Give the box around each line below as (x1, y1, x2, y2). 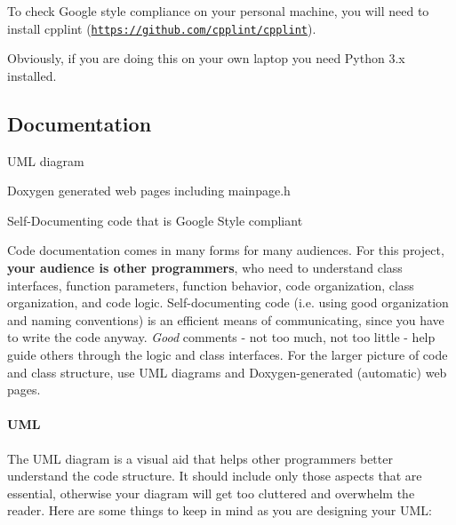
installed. (7, 66, 57, 84)
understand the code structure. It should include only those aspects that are (7, 466, 422, 485)
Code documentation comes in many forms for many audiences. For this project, (7, 241, 444, 259)
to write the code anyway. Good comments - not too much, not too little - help (7, 328, 436, 346)
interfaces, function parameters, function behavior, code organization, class (7, 275, 414, 294)
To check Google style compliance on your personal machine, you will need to (7, 2, 429, 20)
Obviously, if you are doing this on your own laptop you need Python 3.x (7, 49, 405, 68)
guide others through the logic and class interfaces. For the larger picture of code (7, 345, 448, 363)
